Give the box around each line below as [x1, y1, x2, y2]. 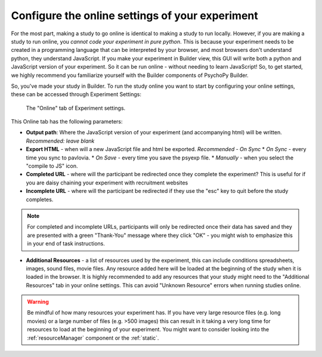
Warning [27, 298, 49, 306]
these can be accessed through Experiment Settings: [11, 91, 142, 98]
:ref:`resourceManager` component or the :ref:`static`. [27, 334, 159, 341]
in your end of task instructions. [27, 240, 106, 247]
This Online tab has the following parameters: [11, 118, 123, 125]
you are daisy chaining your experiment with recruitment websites [26, 179, 188, 186]
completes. [26, 196, 54, 203]
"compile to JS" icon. [26, 162, 78, 170]
